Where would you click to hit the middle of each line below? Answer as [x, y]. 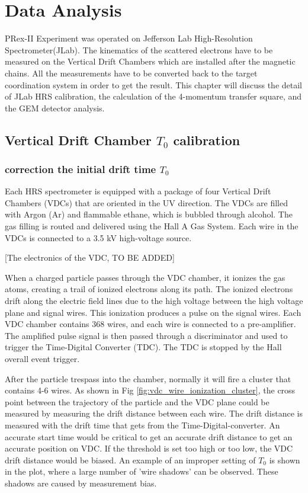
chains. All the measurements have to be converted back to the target [131, 73]
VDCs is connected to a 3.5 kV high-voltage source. [98, 237]
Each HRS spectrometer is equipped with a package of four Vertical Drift [138, 191]
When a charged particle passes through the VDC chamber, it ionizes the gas [145, 277]
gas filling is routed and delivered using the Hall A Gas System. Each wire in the [152, 226]
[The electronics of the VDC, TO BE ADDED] [90, 257]
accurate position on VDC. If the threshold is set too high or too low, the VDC [149, 448]
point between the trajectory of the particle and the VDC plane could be [137, 401]
